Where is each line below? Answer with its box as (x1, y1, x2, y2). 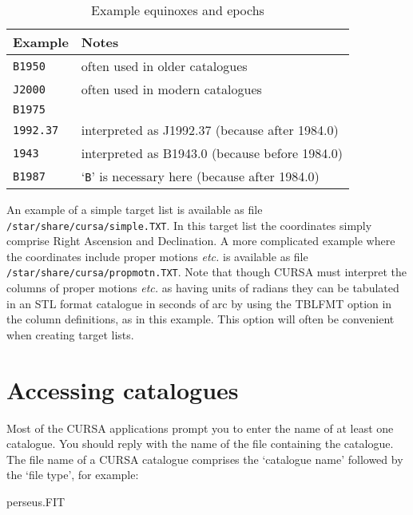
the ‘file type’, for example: (6, 466, 139, 483)
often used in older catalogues (81, 57, 248, 75)
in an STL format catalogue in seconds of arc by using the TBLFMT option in (6, 295, 392, 311)
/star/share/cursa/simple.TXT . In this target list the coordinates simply (6, 216, 372, 233)
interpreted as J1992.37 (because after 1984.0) (81, 121, 339, 139)
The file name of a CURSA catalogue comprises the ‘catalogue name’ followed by (6, 450, 403, 467)
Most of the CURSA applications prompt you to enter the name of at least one (6, 419, 394, 436)
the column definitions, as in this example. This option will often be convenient (6, 311, 395, 327)
